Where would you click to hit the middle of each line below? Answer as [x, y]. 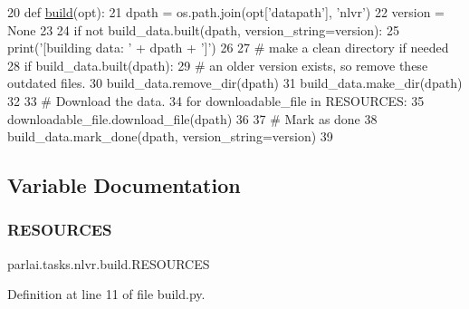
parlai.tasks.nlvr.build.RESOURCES [109, 263]
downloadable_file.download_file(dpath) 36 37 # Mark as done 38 [192, 118]
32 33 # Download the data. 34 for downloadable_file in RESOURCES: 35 [216, 100]
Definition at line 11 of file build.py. [106, 294]
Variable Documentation [124, 185]
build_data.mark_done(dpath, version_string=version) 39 [170, 136]
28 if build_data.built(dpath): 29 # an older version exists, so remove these [218, 65]
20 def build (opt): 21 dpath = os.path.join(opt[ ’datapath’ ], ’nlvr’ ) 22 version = [226, 12]
